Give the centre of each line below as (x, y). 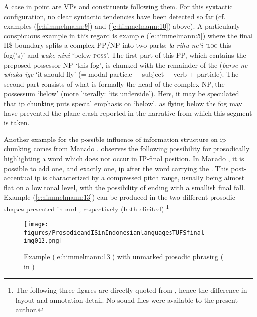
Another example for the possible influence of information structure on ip (115, 139)
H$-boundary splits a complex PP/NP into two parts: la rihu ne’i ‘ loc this (118, 45)
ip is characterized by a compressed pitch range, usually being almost (139, 178)
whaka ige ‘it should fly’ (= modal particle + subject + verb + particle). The (121, 74)
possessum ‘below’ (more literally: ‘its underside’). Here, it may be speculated (122, 93)
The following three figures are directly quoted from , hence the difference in (131, 290)
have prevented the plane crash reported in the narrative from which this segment (128, 113)
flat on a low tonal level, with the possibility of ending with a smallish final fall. (125, 187)
